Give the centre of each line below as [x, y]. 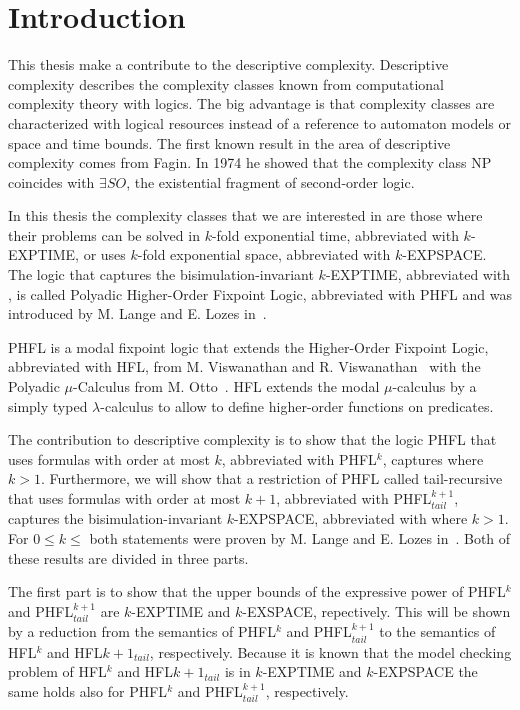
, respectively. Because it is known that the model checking [330, 651]
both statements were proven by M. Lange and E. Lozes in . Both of [300, 538]
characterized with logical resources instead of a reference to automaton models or [259, 122]
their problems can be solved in [104, 234]
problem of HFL [57, 671]
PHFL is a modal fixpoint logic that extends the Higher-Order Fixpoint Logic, [248, 346]
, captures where [433, 458]
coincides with [51, 181]
